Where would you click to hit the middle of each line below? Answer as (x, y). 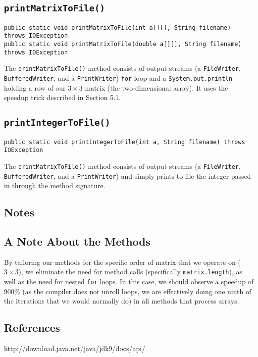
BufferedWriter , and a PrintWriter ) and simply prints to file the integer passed (128, 176)
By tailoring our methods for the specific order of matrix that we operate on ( (122, 262)
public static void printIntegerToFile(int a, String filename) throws (125, 142)
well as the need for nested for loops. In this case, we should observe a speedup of (129, 281)
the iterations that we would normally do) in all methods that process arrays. (122, 301)
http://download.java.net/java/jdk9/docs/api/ (75, 348)
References (32, 328)
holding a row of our (35, 87)
